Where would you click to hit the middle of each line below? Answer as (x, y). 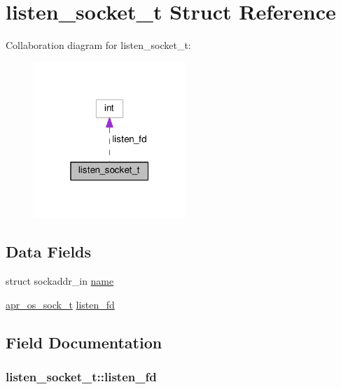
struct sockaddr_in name (60, 280)
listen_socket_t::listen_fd (81, 376)
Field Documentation (84, 342)
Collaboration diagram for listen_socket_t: (98, 45)
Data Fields (49, 252)
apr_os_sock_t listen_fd (60, 304)
